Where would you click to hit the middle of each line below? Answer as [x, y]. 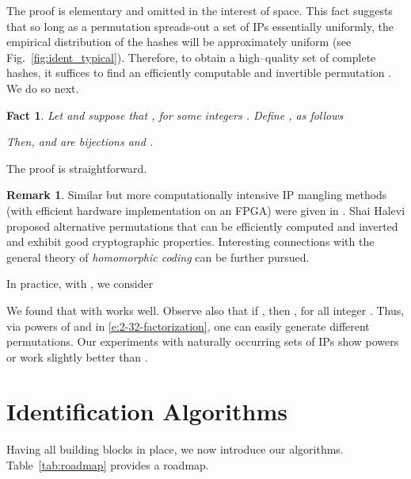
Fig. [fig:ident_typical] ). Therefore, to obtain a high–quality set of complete [191, 57]
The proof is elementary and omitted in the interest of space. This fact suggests [200, 10]
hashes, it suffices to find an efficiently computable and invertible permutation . [199, 73]
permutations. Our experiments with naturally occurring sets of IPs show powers [203, 341]
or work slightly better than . [77, 356]
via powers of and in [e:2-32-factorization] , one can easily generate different [188, 326]
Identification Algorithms [147, 411]
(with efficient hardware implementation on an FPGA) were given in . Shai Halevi [206, 210]
